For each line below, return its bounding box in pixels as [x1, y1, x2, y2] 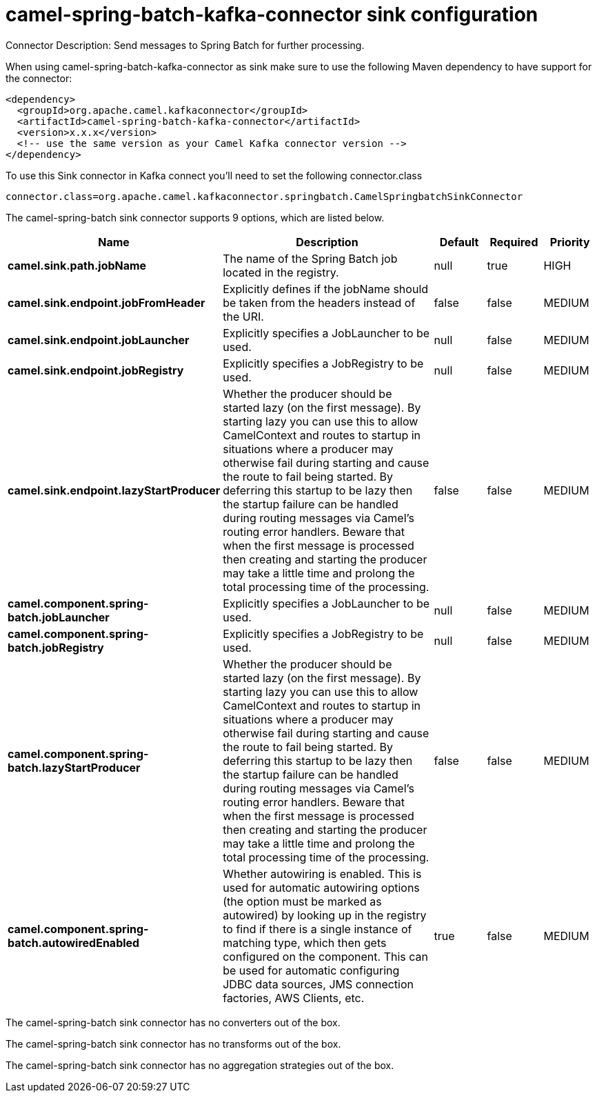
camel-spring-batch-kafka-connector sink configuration [6, 3, 538, 26]
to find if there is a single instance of [223, 921, 412, 936]
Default [439, 234, 479, 249]
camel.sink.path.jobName [8, 258, 147, 272]
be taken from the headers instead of [223, 295, 416, 310]
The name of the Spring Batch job [223, 251, 398, 266]
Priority [549, 234, 590, 249]
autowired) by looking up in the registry [223, 908, 427, 922]
